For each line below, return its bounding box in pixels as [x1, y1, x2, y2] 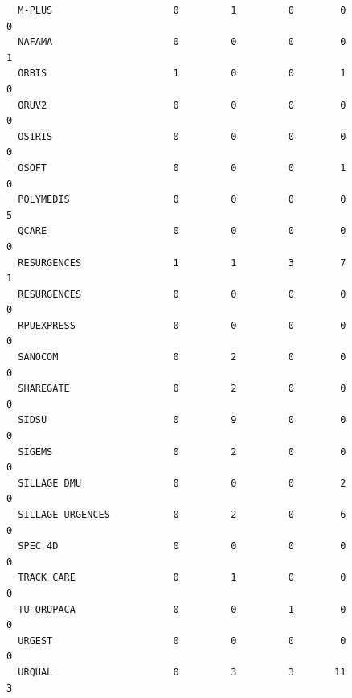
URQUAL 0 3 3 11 [18, 666, 346, 678]
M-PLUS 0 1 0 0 [18, 5, 346, 16]
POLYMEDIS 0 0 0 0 [18, 194, 346, 206]
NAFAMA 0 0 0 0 [18, 36, 346, 48]
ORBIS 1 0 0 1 [18, 68, 346, 80]
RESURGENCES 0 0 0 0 [18, 288, 346, 300]
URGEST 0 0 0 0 [18, 634, 346, 647]
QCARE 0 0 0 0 [18, 225, 346, 237]
